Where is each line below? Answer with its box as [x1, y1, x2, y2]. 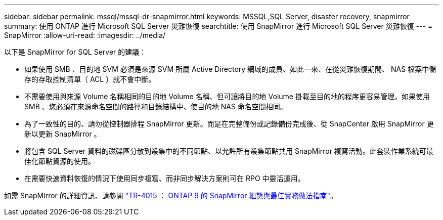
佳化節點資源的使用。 [24, 157, 95, 165]
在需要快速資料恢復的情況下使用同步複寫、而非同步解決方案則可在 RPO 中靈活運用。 [24, 174, 305, 183]
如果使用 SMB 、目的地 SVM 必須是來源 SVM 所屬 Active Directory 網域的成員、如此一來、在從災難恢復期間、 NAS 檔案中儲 [24, 65, 436, 73]
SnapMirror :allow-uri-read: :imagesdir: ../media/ [4, 31, 166, 39]
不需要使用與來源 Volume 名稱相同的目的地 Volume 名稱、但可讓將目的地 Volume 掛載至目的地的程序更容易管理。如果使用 [24, 92, 430, 101]
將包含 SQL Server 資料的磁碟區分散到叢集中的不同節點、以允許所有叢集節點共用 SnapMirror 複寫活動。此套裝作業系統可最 [24, 147, 433, 155]
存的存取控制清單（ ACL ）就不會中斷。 [24, 75, 156, 83]
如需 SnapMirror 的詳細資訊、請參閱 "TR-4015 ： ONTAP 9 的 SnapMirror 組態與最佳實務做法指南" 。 [4, 191, 338, 200]
